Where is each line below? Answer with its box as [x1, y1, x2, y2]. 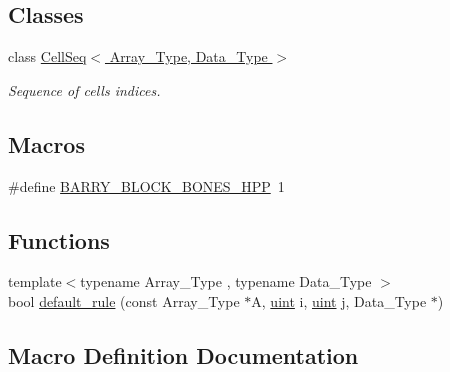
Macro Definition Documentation [8, 339, 359, 370]
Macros [8, 128, 85, 159]
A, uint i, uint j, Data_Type [251, 290, 427, 311]
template [8, 271, 62, 292]
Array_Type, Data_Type [109, 46, 268, 67]
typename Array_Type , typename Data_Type [80, 271, 372, 292]
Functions [8, 224, 110, 255]
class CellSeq [8, 46, 87, 67]
